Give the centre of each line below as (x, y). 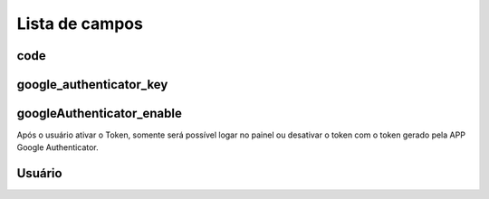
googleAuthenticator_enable (100, 114)
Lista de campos (80, 24)
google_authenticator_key (92, 85)
